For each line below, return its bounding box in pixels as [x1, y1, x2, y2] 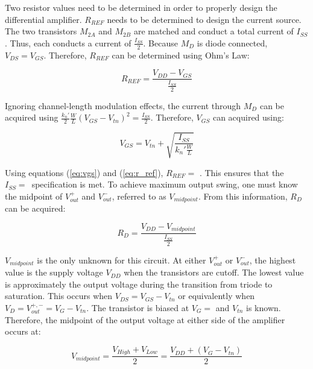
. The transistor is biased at [86, 301, 189, 314]
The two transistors [5, 25, 77, 37]
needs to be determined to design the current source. [107, 13, 302, 25]
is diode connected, [197, 36, 268, 49]
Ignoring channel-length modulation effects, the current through [5, 99, 241, 112]
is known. [246, 301, 281, 314]
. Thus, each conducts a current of [5, 36, 131, 49]
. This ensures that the [199, 166, 284, 178]
